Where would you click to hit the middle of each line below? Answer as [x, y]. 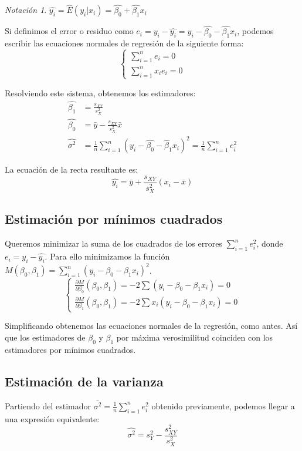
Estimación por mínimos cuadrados [114, 219]
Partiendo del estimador [48, 405]
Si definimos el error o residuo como [69, 31]
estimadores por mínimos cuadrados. [70, 349]
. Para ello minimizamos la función [107, 256]
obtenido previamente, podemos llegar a [223, 405]
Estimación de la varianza [84, 381]
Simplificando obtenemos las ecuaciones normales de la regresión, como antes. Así [151, 326]
